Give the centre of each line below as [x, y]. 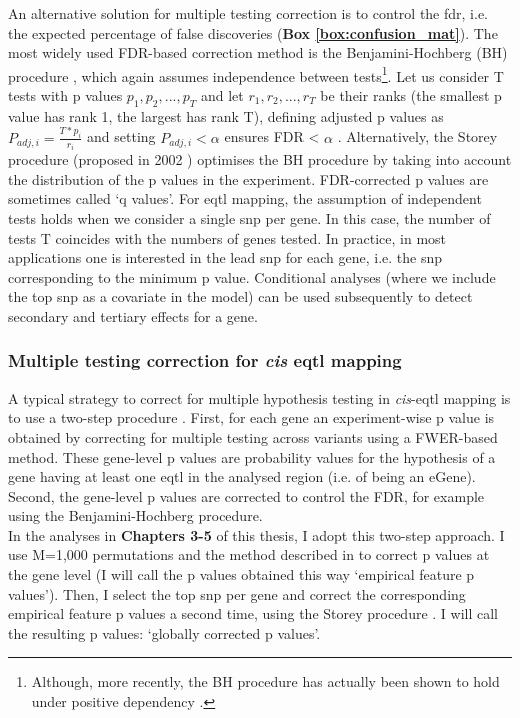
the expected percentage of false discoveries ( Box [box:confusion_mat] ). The [253, 32]
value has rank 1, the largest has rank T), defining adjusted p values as [226, 115]
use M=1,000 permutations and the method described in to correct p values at [249, 554]
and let [222, 95]
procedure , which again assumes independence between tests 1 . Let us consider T [256, 74]
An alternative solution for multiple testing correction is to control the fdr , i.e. [248, 13]
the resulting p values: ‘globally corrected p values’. [164, 632]
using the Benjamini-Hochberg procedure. [135, 515]
